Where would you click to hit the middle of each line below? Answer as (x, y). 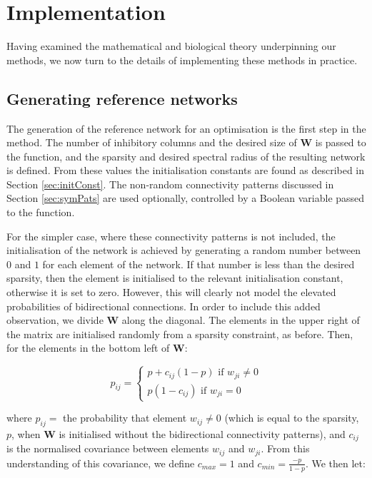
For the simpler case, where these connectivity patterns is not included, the (171, 236)
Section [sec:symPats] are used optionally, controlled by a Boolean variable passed (186, 198)
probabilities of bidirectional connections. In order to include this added (164, 306)
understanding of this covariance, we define (101, 463)
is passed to (341, 142)
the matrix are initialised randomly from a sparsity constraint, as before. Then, (180, 334)
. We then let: (335, 463)
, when (26, 433)
